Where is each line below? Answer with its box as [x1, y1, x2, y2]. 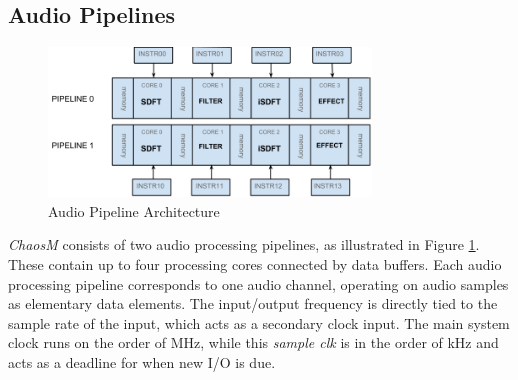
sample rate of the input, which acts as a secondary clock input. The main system [8, 312, 510, 333]
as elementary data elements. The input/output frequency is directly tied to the [8, 293, 498, 314]
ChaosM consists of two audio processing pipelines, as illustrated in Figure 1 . [8, 234, 480, 255]
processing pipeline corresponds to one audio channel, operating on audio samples [8, 273, 509, 294]
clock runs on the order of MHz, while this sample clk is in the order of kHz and [8, 332, 499, 353]
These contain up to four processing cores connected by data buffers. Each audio [8, 253, 502, 274]
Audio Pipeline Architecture [48, 200, 220, 221]
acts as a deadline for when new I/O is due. [8, 351, 276, 372]
